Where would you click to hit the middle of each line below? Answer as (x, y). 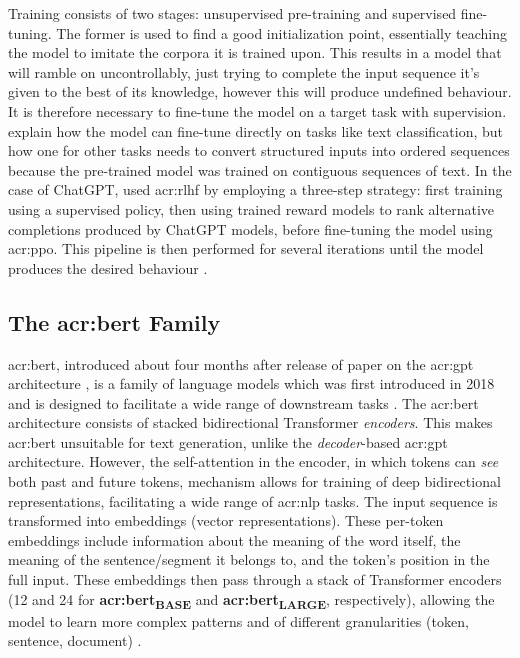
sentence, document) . (75, 640)
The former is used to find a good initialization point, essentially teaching (281, 32)
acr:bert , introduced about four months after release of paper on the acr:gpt (241, 363)
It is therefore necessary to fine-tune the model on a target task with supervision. (257, 110)
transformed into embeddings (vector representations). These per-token (226, 520)
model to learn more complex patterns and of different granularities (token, (238, 620)
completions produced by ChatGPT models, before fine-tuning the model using (250, 228)
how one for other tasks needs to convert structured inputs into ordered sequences (259, 150)
